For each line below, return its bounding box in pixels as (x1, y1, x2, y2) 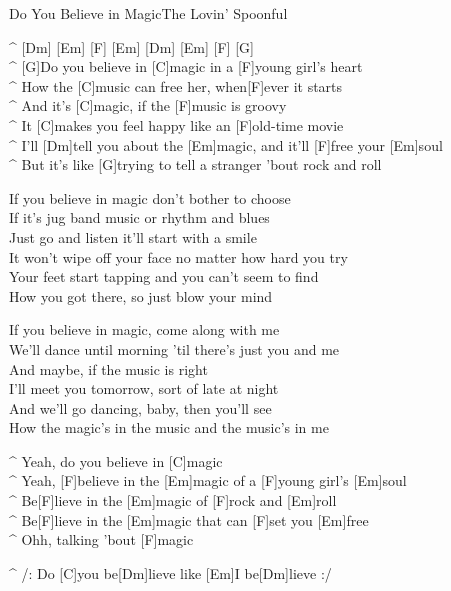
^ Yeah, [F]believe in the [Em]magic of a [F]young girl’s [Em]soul (9, 470, 407, 491)
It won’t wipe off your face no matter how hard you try (9, 246, 348, 267)
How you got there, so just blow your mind (9, 285, 273, 306)
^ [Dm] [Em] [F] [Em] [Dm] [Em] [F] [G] (9, 36, 254, 57)
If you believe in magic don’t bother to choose (9, 187, 291, 208)
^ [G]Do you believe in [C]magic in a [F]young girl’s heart (9, 56, 363, 77)
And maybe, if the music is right (9, 358, 208, 379)
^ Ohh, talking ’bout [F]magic (9, 529, 194, 550)
